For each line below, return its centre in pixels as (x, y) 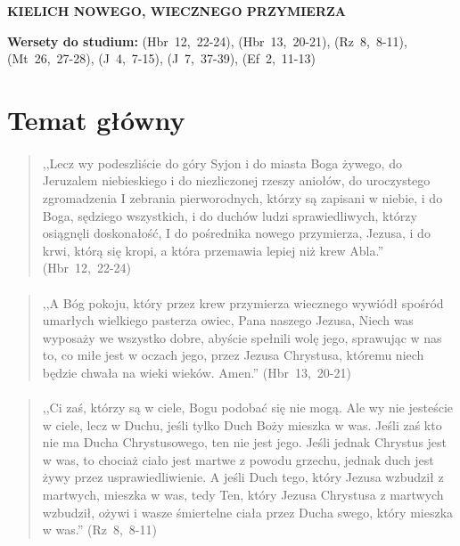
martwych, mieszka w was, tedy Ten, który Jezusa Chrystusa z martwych (243, 495)
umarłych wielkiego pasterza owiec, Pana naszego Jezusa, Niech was (228, 320)
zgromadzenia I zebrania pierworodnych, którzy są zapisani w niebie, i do (242, 197)
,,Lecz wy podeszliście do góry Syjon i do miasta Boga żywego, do (222, 163)
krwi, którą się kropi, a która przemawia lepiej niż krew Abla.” (213, 250)
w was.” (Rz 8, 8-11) (99, 530)
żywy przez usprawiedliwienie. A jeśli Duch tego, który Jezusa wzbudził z (243, 477)
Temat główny (96, 119)
